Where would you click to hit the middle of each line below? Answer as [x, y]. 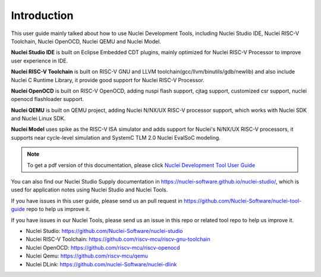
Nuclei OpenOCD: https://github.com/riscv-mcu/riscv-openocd [103, 247]
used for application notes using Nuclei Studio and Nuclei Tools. [89, 190]
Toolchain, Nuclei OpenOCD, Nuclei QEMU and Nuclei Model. [86, 41]
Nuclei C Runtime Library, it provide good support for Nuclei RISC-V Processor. [108, 80]
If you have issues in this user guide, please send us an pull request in [97, 201]
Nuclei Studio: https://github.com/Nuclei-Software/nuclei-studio [104, 231]
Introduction [42, 15]
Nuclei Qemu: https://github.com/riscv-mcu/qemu [87, 256]
